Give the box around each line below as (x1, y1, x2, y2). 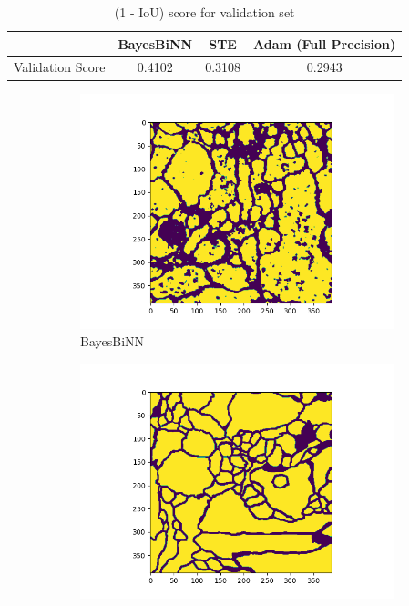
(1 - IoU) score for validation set (114, 3, 295, 21)
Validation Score (14, 57, 106, 77)
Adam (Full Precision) (253, 34, 396, 53)
